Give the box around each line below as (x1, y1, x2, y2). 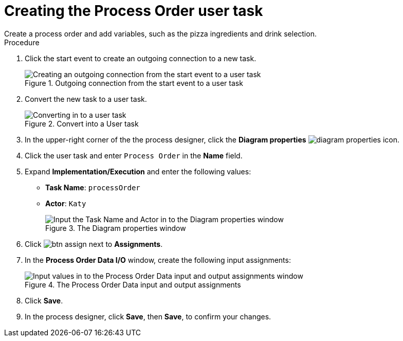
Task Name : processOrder (45, 183, 140, 192)
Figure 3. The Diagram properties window (45, 223, 186, 232)
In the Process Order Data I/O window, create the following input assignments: (25, 255, 291, 264)
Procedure (4, 38, 40, 47)
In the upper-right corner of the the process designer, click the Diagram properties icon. (25, 135, 400, 144)
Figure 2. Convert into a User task (25, 119, 139, 128)
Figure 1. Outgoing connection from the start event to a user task (25, 78, 243, 87)
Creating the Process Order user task (4, 2, 263, 20)
